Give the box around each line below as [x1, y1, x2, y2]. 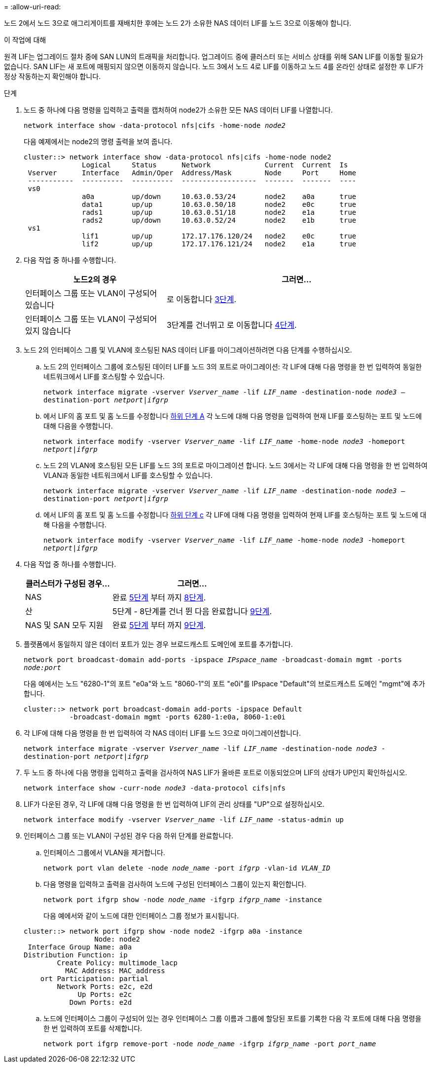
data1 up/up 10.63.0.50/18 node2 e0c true [82, 200, 357, 208]
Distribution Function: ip [24, 951, 128, 959]
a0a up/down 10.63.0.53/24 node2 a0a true [82, 193, 357, 200]
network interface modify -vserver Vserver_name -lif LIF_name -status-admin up [24, 816, 344, 824]
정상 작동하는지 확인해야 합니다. [4, 72, 101, 80]
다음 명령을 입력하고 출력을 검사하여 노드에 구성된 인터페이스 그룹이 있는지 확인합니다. [43, 880, 306, 888]
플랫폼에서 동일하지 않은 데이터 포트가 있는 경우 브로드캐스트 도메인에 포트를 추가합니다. [24, 640, 293, 648]
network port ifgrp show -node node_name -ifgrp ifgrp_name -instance [43, 896, 322, 904]
